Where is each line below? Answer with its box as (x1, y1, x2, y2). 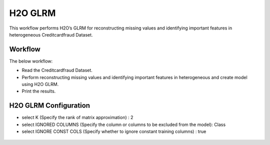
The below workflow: (9, 58, 53, 64)
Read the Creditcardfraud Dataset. (21, 67, 92, 73)
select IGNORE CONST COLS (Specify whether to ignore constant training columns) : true (21, 128, 206, 134)
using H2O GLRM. (21, 81, 59, 87)
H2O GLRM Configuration (9, 101, 90, 110)
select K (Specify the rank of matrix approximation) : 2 (21, 114, 133, 120)
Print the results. (21, 88, 56, 94)
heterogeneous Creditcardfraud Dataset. (9, 31, 93, 37)
